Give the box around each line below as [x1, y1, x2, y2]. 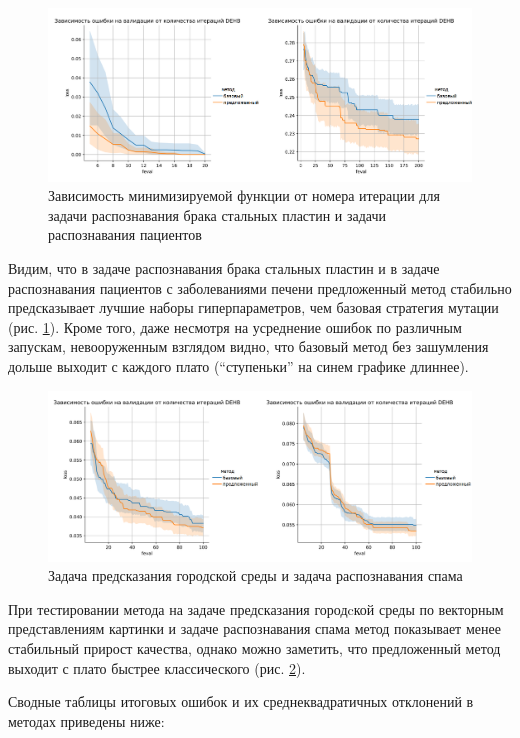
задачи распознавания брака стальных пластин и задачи [48, 204, 387, 225]
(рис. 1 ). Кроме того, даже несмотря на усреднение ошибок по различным [8, 316, 462, 337]
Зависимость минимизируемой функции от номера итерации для [48, 185, 440, 206]
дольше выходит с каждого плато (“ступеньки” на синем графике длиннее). [8, 356, 469, 376]
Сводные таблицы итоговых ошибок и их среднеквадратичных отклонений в [8, 691, 474, 712]
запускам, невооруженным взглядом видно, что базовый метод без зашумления [8, 336, 489, 357]
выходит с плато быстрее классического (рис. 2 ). [8, 657, 306, 678]
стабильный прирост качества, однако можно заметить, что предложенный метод [8, 637, 501, 658]
